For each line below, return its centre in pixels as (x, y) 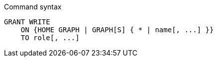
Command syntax (33, 7)
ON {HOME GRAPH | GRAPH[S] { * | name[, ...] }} (117, 30)
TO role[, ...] (50, 38)
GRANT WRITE (27, 22)
